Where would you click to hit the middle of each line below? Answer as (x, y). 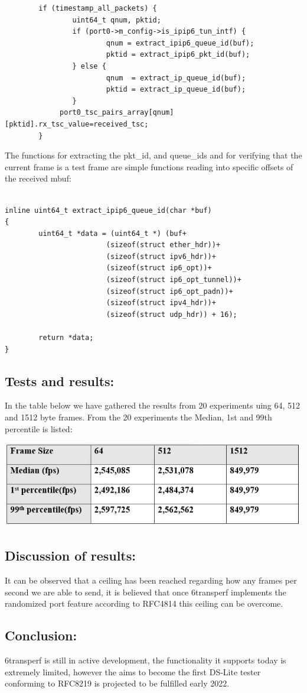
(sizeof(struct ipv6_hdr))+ (161, 256)
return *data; (66, 338)
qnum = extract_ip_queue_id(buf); (176, 78)
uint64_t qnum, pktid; (117, 20)
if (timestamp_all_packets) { (98, 8)
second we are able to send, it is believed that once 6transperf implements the (146, 592)
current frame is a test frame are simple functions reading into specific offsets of (149, 166)
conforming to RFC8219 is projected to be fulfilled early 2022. (117, 683)
